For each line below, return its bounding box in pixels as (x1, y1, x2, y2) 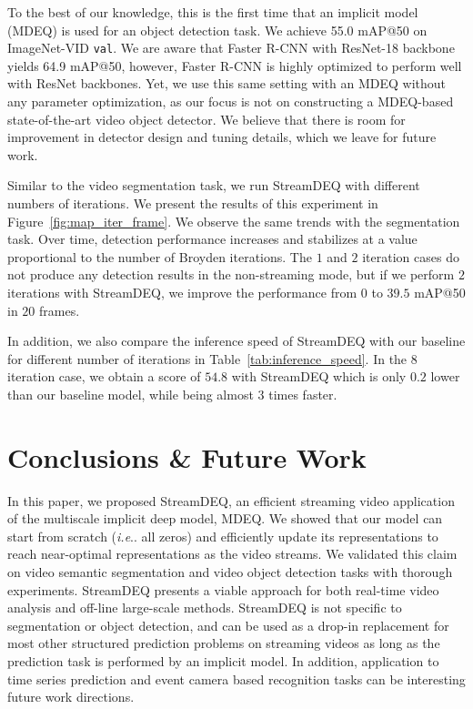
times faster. (268, 384, 337, 403)
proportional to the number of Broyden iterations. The (7, 247, 312, 266)
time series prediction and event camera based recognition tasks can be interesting (7, 669, 466, 688)
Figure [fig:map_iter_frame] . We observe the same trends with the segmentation (7, 211, 460, 230)
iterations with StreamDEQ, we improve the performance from (7, 282, 357, 301)
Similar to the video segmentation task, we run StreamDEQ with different (7, 176, 420, 195)
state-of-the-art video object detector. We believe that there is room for (7, 109, 406, 128)
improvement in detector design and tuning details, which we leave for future (7, 127, 437, 147)
